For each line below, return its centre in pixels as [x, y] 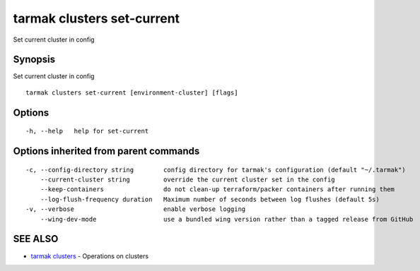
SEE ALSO [36, 239]
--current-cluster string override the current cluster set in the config [187, 180]
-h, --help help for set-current [87, 131]
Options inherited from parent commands [106, 151]
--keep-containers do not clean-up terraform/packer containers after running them [217, 189]
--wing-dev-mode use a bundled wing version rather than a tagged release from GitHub [227, 219]
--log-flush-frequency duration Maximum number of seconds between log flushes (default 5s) [210, 199]
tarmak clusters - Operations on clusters [89, 256]
